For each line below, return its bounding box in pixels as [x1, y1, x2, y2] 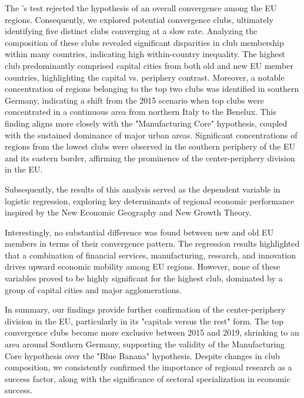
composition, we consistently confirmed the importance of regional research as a [5, 361, 292, 373]
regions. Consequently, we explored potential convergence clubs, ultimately [5, 13, 273, 25]
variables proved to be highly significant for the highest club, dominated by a [5, 272, 283, 284]
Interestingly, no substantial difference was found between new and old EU [5, 225, 274, 238]
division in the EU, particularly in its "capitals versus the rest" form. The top [5, 314, 284, 327]
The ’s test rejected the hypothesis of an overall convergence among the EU [5, 2, 277, 14]
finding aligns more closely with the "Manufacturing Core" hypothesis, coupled [5, 117, 288, 129]
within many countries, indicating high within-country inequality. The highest [5, 48, 285, 60]
